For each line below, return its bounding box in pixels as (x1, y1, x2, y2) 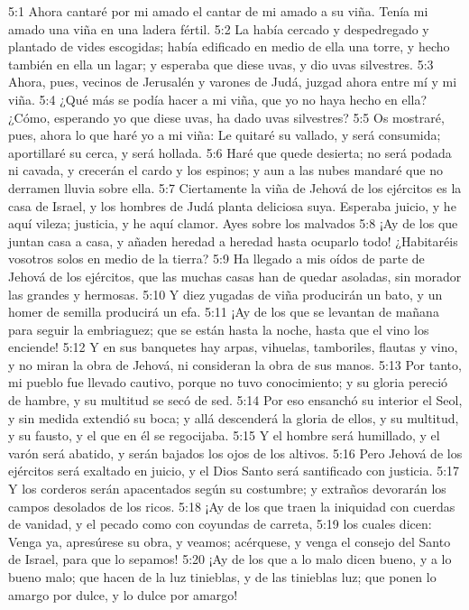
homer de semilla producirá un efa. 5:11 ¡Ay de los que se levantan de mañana (8, 302, 439, 321)
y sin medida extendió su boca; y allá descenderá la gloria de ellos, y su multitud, (8, 408, 459, 427)
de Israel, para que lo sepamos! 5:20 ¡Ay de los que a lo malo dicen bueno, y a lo (8, 550, 452, 568)
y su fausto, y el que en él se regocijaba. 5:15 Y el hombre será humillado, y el (8, 426, 440, 445)
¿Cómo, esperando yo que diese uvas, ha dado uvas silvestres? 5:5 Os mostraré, (8, 107, 445, 126)
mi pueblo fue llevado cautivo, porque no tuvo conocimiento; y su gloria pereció (8, 373, 448, 392)
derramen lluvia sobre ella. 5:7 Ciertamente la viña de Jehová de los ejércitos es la (8, 178, 462, 197)
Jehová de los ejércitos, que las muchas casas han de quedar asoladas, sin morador (8, 266, 462, 285)
